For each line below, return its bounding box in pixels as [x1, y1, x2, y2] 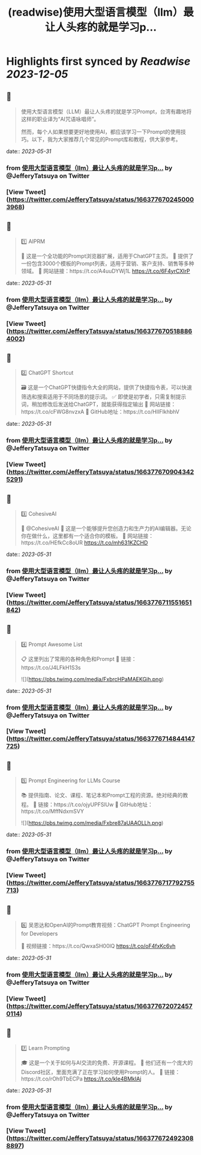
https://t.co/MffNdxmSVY [20, 808, 85, 815]
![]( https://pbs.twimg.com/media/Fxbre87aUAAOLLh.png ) [20, 819, 164, 827]
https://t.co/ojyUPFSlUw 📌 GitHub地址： [53, 801, 153, 808]
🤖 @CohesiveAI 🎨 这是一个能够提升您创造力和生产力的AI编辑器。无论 [20, 525, 192, 532]
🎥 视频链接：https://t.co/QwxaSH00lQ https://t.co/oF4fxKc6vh [20, 942, 176, 949]
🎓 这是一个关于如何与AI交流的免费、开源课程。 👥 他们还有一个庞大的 [20, 1059, 193, 1066]
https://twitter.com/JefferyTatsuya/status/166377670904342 [8, 468, 194, 476]
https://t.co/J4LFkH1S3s [20, 664, 81, 671]
